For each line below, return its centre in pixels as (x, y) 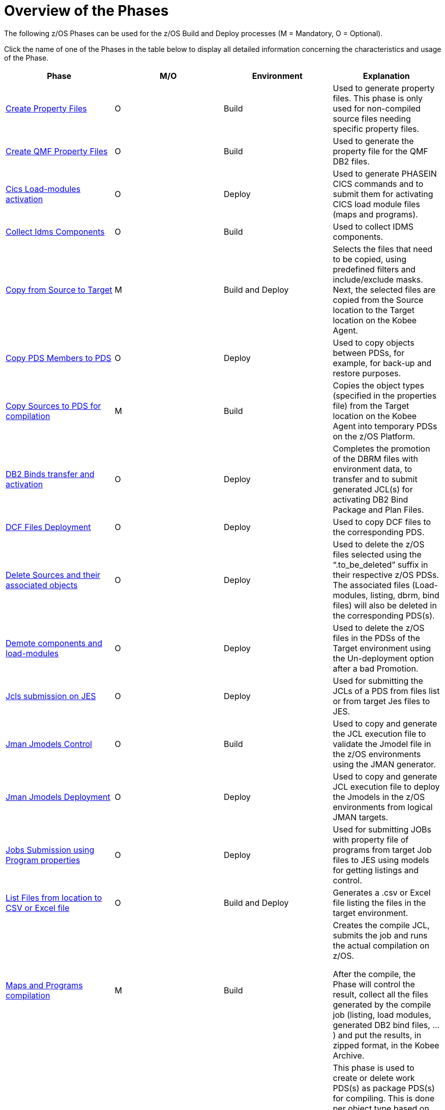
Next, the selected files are (384, 289)
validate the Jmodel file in (382, 744)
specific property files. (376, 129)
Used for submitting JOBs (382, 829)
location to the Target (374, 310)
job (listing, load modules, (382, 1015)
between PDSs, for (369, 353)
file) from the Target (371, 406)
